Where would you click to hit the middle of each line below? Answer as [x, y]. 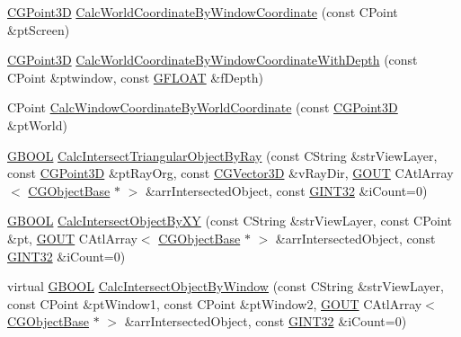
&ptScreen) [39, 29]
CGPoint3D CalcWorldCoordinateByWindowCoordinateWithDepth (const [213, 60]
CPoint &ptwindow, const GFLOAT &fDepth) [135, 77]
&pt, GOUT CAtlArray [72, 238]
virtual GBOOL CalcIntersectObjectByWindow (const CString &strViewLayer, [226, 286]
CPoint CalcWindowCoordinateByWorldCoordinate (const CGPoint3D [203, 107]
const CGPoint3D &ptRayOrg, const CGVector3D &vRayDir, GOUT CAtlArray [230, 173]
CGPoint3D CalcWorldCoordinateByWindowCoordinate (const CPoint [203, 12]
